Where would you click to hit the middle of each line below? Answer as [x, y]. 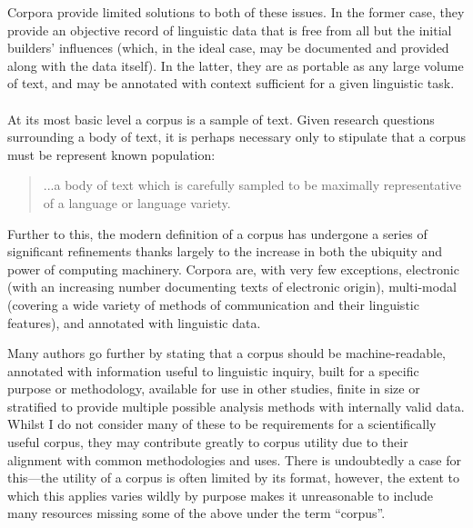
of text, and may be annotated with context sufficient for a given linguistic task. [231, 83]
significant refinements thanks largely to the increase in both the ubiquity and [225, 251]
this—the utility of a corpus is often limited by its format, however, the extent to [234, 478]
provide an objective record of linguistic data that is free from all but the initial [230, 30]
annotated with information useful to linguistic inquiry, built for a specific [213, 370]
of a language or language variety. [137, 202]
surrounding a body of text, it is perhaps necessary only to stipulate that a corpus [236, 137]
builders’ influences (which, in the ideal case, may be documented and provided [228, 48]
